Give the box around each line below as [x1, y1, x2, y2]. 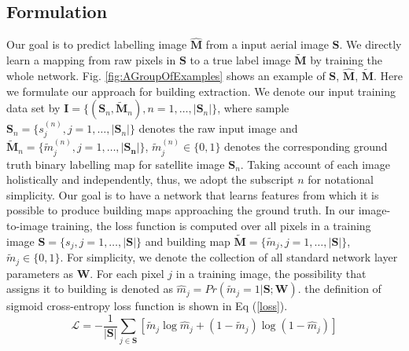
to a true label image [190, 52, 291, 68]
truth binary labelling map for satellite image [6, 155, 225, 172]
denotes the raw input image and [138, 120, 298, 137]
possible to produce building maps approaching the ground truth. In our [6, 202, 356, 218]
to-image [6, 218, 48, 234]
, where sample [217, 100, 289, 116]
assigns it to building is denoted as [6, 280, 173, 297]
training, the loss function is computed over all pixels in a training [51, 218, 371, 234]
